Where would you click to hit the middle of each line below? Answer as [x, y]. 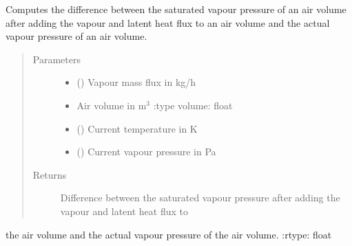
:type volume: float [193, 105]
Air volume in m [112, 105]
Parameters [56, 59]
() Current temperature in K [137, 128]
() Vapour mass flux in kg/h [136, 82]
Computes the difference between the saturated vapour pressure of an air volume [176, 9]
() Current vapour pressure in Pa [146, 152]
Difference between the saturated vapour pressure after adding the [200, 198]
